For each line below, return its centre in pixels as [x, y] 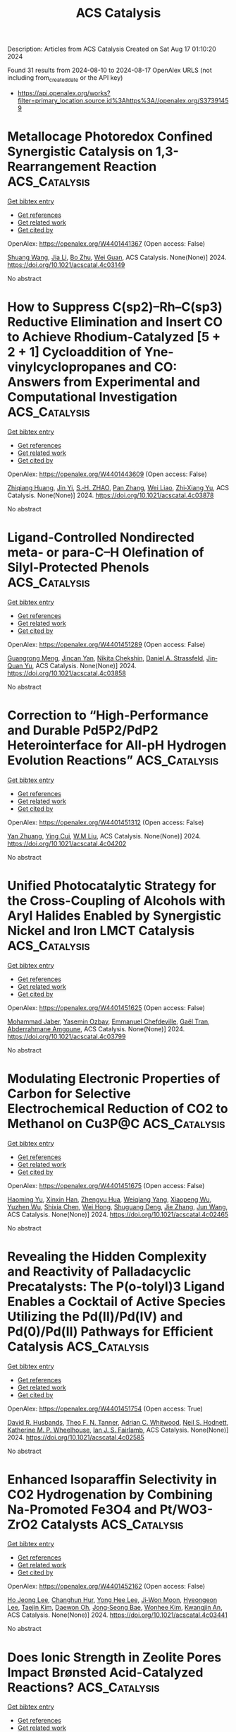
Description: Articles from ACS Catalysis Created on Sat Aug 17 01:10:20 [112, 49]
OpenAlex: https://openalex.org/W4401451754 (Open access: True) [105, 1408]
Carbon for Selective [69, 1093]
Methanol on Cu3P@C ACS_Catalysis [116, 1123]
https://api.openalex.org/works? [64, 93]
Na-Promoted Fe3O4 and [82, 1509]
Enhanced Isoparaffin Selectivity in [112, 1479]
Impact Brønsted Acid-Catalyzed [105, 1672]
